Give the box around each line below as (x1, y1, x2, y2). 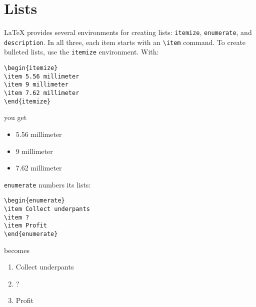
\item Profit (4, 222, 47, 229)
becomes (4, 244, 30, 255)
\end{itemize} (4, 97, 51, 105)
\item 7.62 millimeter (4, 89, 79, 97)
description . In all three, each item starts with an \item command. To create (4, 36, 246, 47)
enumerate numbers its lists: (4, 179, 91, 189)
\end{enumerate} (4, 230, 58, 238)
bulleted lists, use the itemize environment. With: (4, 46, 159, 57)
